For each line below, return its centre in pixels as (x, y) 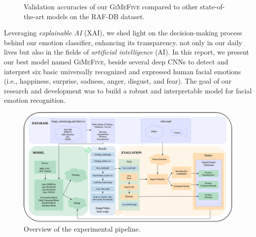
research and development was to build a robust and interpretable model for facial (128, 90)
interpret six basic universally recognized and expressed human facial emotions (123, 71)
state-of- (212, 6)
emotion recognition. (35, 100)
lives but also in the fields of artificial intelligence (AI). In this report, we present (127, 52)
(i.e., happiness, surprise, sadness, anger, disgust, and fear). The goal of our (118, 81)
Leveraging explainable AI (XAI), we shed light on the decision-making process (123, 33)
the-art (34, 16)
